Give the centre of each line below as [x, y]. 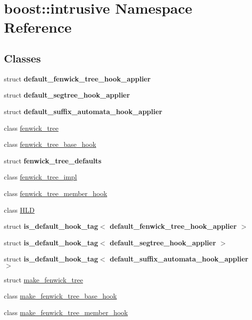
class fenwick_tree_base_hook [50, 144]
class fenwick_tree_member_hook [56, 193]
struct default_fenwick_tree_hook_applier [77, 78]
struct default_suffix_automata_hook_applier [83, 111]
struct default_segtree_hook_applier [67, 95]
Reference [38, 27]
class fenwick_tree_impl [41, 177]
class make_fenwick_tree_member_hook [66, 312]
